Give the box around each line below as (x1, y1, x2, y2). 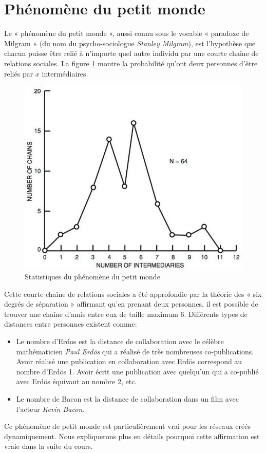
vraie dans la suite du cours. (4, 441, 93, 451)
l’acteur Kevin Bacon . (16, 403, 85, 414)
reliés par (4, 68, 33, 79)
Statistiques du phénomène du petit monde (25, 271, 160, 282)
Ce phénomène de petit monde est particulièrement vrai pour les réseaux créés (4, 421, 251, 431)
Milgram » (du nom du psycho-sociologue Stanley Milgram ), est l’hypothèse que (4, 37, 256, 48)
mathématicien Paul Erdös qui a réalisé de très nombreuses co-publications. (16, 346, 254, 356)
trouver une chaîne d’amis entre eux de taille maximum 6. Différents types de (4, 308, 248, 319)
